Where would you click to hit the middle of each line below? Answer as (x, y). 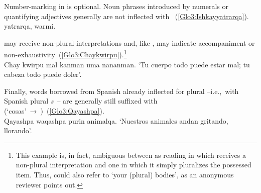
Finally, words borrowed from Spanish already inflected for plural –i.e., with (121, 91)
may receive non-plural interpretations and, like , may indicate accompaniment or (129, 42)
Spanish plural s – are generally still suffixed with (81, 101)
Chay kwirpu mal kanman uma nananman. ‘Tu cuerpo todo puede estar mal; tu (127, 64)
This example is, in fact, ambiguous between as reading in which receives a (131, 155)
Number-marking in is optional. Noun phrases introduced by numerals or (116, 6)
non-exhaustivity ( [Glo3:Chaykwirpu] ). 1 (66, 54)
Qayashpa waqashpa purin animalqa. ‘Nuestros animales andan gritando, (116, 120)
